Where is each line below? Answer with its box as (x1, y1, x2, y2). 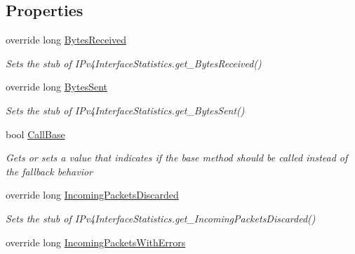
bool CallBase (6, 126, 65, 141)
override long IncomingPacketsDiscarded (6, 187, 179, 202)
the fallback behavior (6, 163, 93, 178)
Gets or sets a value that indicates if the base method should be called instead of (6, 150, 348, 165)
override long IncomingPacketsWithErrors (6, 234, 186, 249)
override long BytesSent (6, 79, 108, 94)
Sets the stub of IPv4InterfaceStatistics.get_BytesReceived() (6, 55, 262, 70)
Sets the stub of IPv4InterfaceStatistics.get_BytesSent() (6, 102, 245, 117)
